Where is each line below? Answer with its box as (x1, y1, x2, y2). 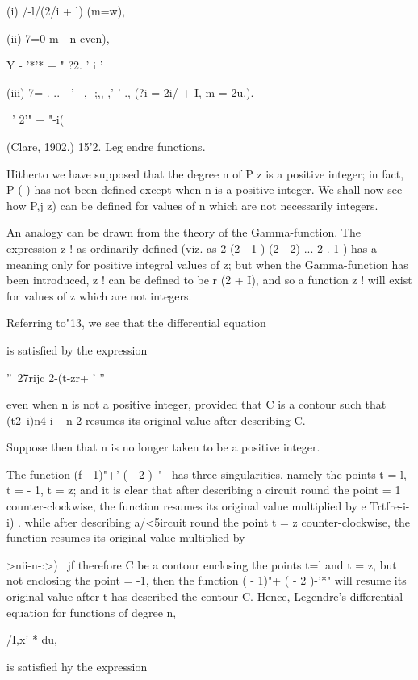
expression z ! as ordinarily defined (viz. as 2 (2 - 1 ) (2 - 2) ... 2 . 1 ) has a (6, 239, 377, 256)
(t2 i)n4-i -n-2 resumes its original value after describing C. (6, 411, 306, 428)
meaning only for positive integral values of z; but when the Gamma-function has (6, 255, 408, 272)
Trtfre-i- (370, 497, 410, 514)
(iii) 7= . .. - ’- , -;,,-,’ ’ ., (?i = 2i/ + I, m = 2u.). (6, 83, 254, 100)
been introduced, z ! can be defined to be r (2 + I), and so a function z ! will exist (6, 271, 412, 288)
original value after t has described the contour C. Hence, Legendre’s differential (6, 588, 403, 605)
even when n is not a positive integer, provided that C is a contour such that (6, 396, 387, 413)
